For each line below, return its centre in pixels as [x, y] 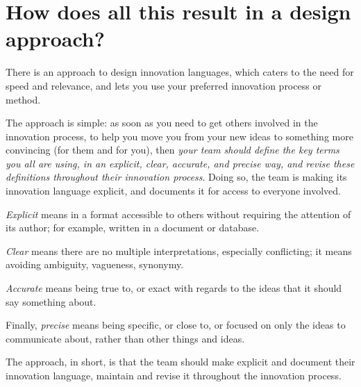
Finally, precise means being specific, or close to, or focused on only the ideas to [176, 325]
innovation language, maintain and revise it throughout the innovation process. [174, 375]
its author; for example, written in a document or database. [133, 228]
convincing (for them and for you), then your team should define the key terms [173, 150]
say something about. [51, 301]
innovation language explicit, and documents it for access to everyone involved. [173, 191]
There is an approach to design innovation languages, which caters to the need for [180, 72]
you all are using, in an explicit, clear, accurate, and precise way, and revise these [180, 163]
